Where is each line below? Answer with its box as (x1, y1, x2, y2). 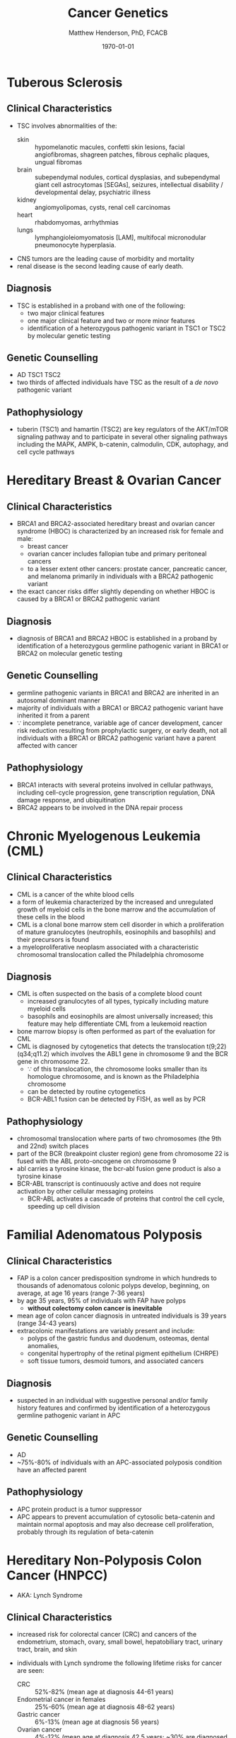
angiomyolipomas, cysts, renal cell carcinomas (34, 203, 171, 211)
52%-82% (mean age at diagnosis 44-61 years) (34, 1688, 174, 1696)
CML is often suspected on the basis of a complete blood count (16, 989, 202, 998)
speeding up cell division (27, 1202, 100, 1211)
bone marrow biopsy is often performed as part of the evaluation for (16, 1027, 216, 1036)
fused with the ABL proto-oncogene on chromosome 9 (16, 1157, 177, 1165)
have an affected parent (16, 1465, 87, 1474)
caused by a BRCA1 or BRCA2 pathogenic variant (16, 595, 160, 603)
